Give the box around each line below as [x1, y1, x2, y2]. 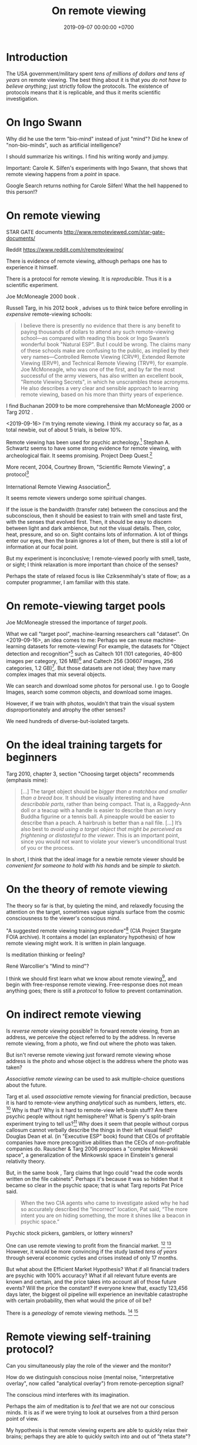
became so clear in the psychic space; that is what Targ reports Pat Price [6, 1182, 183, 1189]
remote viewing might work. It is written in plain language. [6, 939, 146, 946]
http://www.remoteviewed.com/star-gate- [64, 228, 166, 235]
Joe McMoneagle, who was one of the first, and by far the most [20, 365, 175, 372]
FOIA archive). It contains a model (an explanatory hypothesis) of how [6, 933, 176, 941]
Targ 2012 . [6, 408, 34, 415]
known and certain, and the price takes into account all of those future [6, 1278, 176, 1285]
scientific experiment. [6, 281, 59, 288]
